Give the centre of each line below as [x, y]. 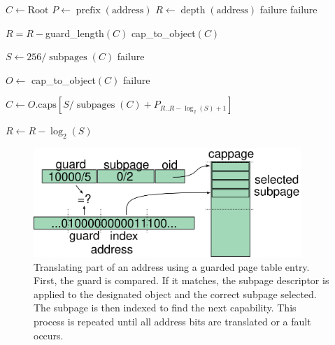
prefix [88, 10]
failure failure [288, 9]
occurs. [49, 335]
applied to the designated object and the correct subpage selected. [175, 294]
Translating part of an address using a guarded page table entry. [172, 266]
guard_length [75, 33]
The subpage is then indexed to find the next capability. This [165, 308]
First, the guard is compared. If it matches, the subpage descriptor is [181, 280]
